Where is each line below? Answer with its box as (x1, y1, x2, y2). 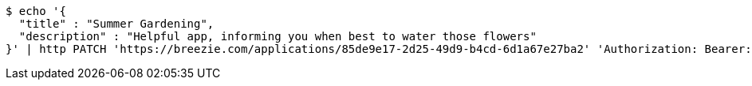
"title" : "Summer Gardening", (18, 17, 215, 30)
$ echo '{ (6, 5, 66, 17)
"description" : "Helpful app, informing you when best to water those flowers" (18, 30, 537, 43)
